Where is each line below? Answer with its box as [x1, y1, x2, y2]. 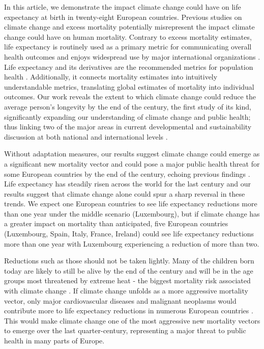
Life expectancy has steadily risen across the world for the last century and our [4, 178, 251, 189]
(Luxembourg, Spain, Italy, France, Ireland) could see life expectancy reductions [4, 228, 254, 239]
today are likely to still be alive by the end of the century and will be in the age [4, 265, 253, 276]
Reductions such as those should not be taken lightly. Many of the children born [4, 255, 254, 266]
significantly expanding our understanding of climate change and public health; [4, 111, 251, 122]
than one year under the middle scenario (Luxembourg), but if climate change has [4, 208, 260, 219]
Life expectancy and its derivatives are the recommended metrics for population [4, 61, 253, 72]
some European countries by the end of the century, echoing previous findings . [4, 168, 250, 179]
